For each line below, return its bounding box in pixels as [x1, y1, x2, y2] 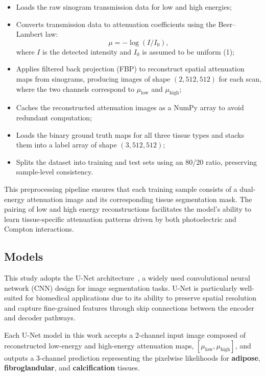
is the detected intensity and [42, 46, 132, 57]
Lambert [16, 29, 43, 39]
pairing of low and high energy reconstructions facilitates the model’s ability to [4, 204, 251, 214]
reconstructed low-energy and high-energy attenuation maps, [4, 340, 194, 350]
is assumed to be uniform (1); [142, 46, 234, 57]
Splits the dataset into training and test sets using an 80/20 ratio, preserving [16, 156, 257, 167]
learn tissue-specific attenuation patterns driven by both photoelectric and [4, 213, 236, 224]
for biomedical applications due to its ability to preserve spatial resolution [25, 292, 257, 303]
